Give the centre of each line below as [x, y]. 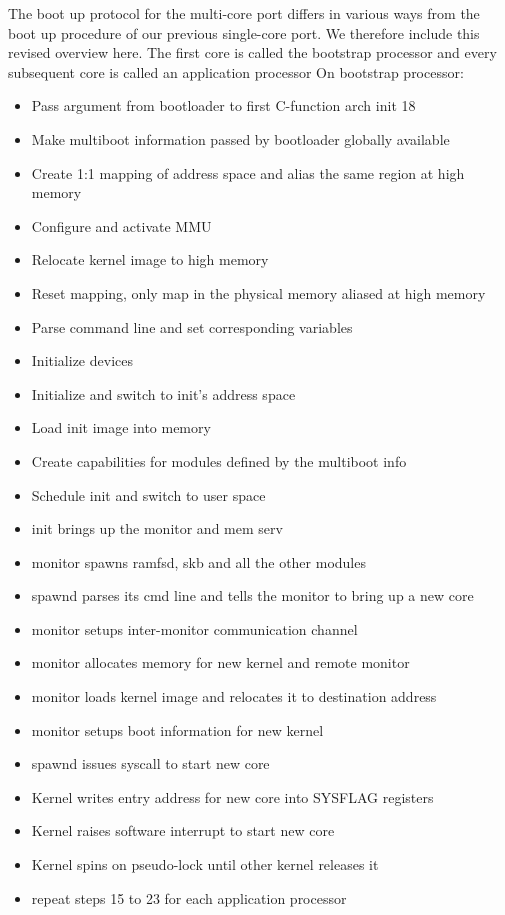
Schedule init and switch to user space [148, 494]
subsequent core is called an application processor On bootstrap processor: [236, 71]
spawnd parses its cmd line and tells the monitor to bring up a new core [252, 595]
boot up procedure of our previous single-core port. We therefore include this [244, 32]
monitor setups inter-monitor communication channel [194, 628]
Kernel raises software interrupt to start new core [183, 830]
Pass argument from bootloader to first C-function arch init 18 [223, 105]
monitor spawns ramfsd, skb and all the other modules [198, 561]
